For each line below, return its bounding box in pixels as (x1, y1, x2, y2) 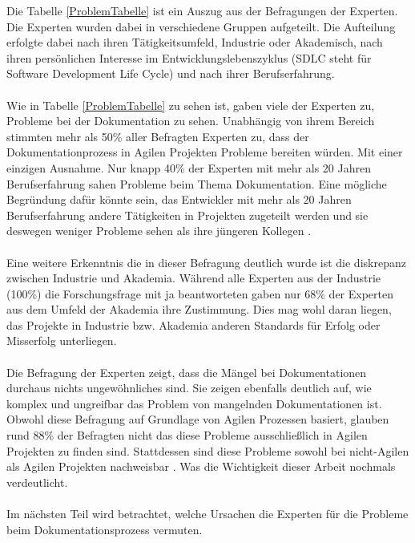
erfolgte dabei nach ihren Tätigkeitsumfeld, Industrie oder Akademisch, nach (6, 34, 383, 51)
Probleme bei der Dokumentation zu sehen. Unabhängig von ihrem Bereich (6, 112, 375, 129)
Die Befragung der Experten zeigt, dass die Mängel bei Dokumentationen (6, 363, 367, 380)
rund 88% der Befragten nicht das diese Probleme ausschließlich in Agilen (6, 427, 368, 444)
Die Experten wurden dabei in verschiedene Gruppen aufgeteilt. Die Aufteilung (6, 18, 396, 34)
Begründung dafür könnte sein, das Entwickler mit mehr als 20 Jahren (6, 191, 352, 208)
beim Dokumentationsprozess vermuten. (6, 521, 203, 537)
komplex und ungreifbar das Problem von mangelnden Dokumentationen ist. (6, 395, 382, 411)
